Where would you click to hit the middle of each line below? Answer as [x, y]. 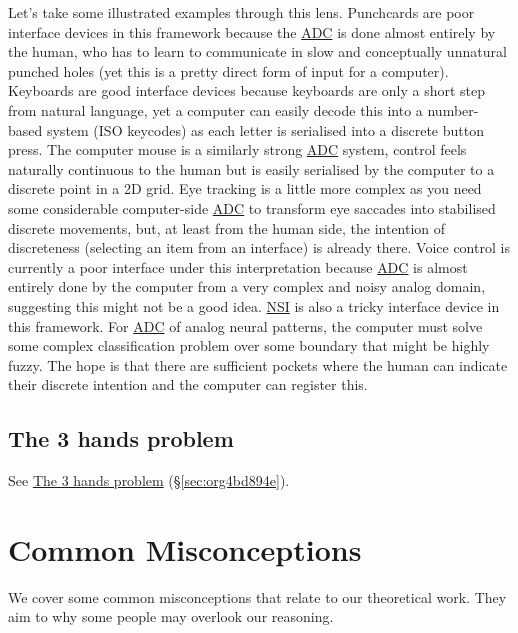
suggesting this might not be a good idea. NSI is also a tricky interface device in [254, 305]
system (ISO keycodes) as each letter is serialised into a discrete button [265, 129]
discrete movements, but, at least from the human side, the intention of [227, 227]
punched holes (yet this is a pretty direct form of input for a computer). [228, 70]
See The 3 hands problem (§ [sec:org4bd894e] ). [149, 480]
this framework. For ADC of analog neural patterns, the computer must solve [245, 325]
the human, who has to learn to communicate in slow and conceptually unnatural [257, 51]
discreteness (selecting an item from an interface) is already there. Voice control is [259, 247]
